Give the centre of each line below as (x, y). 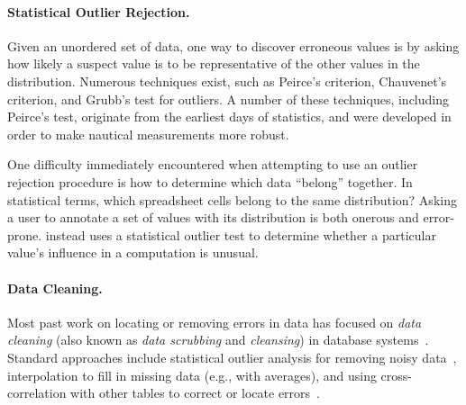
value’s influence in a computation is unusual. (133, 252)
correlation (37, 393)
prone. (25, 234)
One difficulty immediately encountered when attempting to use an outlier (213, 164)
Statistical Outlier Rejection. (99, 11)
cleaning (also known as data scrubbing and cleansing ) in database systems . (218, 340)
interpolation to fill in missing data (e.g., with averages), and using (192, 375)
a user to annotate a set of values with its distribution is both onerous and (213, 217)
